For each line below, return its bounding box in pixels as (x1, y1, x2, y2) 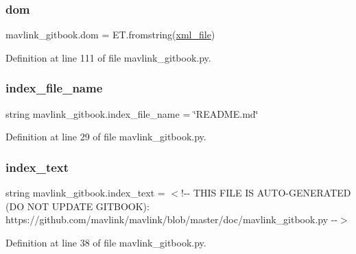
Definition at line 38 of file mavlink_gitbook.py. (5, 235, 206, 249)
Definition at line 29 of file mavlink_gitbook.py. (5, 129, 206, 144)
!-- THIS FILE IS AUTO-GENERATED (181, 186, 351, 200)
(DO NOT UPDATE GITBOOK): (5, 199, 150, 213)
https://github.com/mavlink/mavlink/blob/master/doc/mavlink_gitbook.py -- (5, 212, 338, 227)
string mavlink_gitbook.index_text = (5, 186, 165, 200)
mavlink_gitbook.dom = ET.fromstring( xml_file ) (5, 27, 215, 42)
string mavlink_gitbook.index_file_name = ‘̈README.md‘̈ (5, 106, 259, 120)
